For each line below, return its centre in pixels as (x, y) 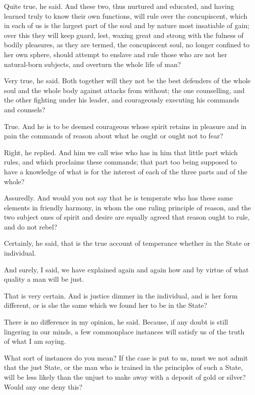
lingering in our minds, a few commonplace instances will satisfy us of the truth (124, 331)
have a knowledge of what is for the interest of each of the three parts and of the (126, 171)
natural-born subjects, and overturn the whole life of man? (93, 64)
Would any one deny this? (43, 386)
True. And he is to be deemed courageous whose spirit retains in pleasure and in (125, 126)
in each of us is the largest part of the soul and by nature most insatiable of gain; (127, 25)
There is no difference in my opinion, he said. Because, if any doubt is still (116, 322)
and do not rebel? (31, 226)
